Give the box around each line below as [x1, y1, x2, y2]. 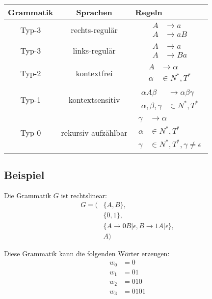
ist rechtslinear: [61, 190, 107, 200]
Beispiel [4, 167, 45, 182]
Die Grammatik [4, 190, 51, 200]
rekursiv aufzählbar [61, 127, 128, 139]
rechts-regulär [71, 24, 118, 36]
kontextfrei [76, 67, 113, 79]
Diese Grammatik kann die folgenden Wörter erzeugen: [4, 248, 170, 258]
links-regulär [73, 45, 116, 57]
